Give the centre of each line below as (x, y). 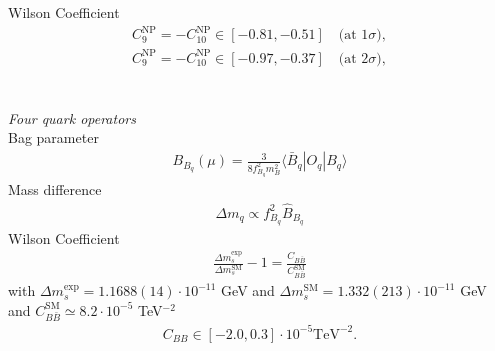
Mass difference (55, 189)
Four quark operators (72, 117)
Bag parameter (53, 137)
